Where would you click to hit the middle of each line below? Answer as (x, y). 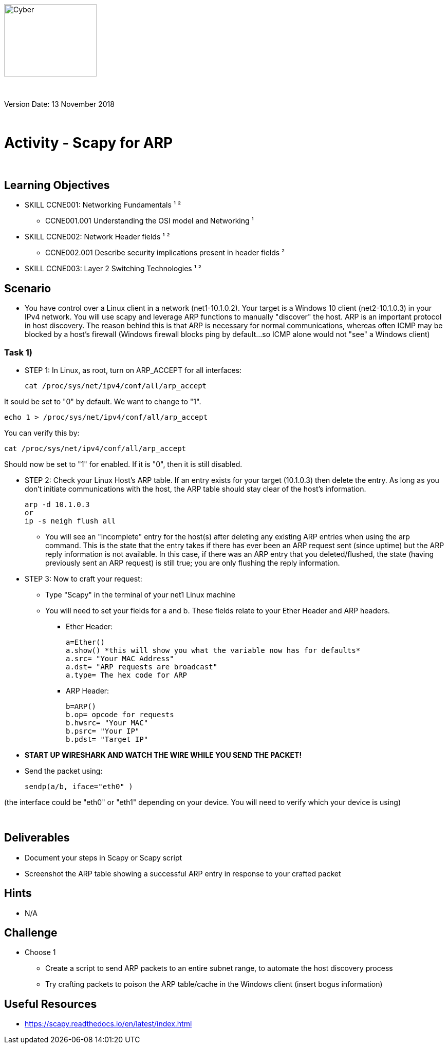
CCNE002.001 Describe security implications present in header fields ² (165, 253)
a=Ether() (85, 642)
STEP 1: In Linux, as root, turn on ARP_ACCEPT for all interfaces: (133, 370)
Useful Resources (51, 1004)
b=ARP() (81, 706)
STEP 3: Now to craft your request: (83, 578)
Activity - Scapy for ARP (89, 143)
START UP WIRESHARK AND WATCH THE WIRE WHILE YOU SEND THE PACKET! (163, 755)
